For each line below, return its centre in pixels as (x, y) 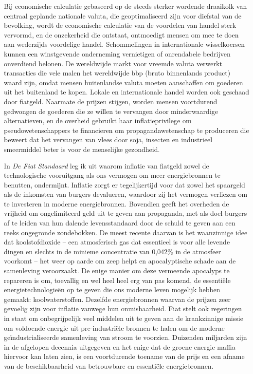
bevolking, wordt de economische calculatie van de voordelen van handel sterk (120, 25)
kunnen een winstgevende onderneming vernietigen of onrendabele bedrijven (117, 53)
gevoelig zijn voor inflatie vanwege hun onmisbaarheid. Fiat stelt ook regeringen (123, 309)
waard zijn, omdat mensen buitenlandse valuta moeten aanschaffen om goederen (124, 82)
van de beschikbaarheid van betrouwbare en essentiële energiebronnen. (109, 365)
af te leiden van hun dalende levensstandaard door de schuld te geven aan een (120, 223)
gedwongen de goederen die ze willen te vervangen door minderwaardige (111, 111)
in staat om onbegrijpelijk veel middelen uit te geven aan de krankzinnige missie (124, 318)
